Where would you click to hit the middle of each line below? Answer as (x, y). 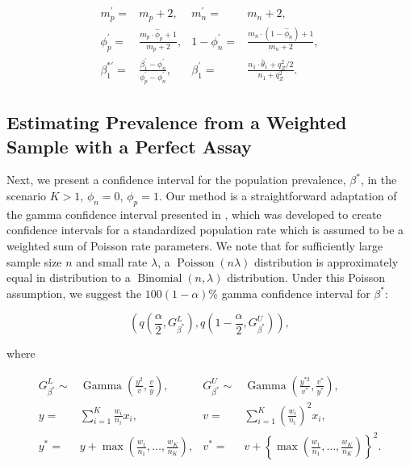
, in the (379, 180)
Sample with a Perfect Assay (129, 146)
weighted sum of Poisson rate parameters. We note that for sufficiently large (195, 246)
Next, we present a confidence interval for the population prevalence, (176, 180)
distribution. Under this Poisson (306, 277)
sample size (34, 261)
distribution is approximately (326, 261)
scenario (27, 196)
